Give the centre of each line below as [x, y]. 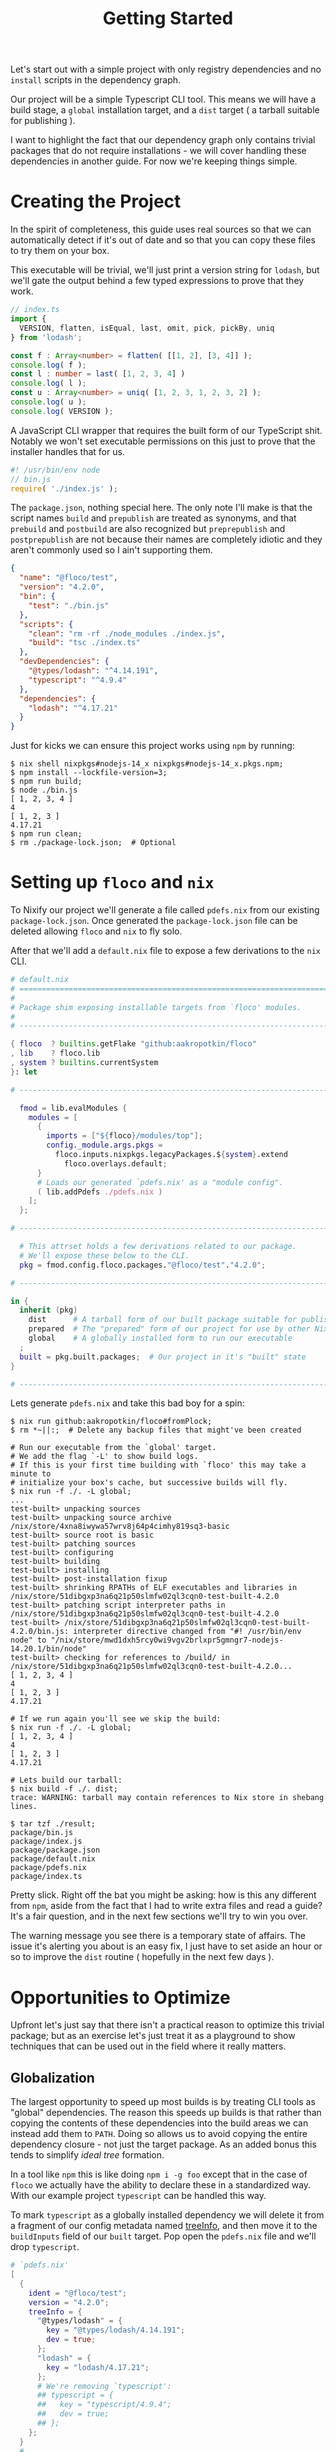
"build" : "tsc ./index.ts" [84, 643]
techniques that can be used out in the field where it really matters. [148, 2046]
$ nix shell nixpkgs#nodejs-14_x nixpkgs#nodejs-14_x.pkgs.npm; [147, 764]
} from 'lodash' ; [46, 337]
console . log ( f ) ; [48, 365]
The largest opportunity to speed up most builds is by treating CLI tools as [163, 2102]
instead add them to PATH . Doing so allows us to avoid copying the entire [159, 2134]
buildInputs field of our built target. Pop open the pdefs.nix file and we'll [163, 2236]
